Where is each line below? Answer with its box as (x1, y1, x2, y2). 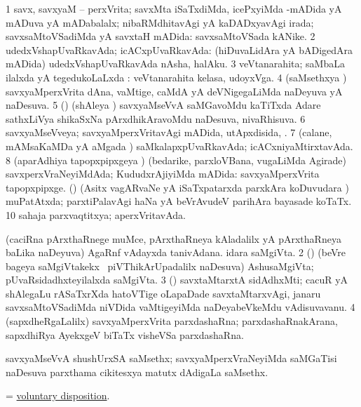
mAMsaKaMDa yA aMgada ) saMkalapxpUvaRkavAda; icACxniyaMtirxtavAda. (6, 138, 353, 153)
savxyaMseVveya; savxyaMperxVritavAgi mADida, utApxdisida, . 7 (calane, (6, 125, 332, 140)
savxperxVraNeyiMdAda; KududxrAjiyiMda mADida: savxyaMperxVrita (6, 166, 320, 181)
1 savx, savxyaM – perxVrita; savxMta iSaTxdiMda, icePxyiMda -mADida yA (6, 1, 342, 15)
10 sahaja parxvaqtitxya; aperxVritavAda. (6, 207, 186, 222)
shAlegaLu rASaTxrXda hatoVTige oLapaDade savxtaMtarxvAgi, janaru (6, 286, 321, 300)
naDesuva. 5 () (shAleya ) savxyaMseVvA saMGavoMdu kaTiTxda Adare (6, 98, 321, 112)
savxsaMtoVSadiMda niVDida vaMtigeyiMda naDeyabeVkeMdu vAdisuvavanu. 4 (6, 300, 355, 314)
